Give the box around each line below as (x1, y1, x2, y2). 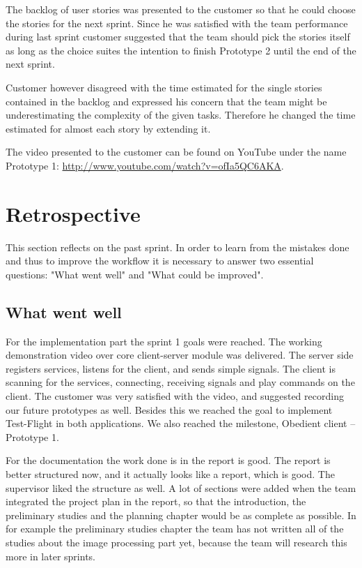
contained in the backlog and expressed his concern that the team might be (6, 94, 327, 108)
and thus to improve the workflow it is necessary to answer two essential (6, 253, 314, 268)
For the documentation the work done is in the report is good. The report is (6, 453, 331, 468)
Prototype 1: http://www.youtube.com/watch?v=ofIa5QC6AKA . (6, 158, 284, 172)
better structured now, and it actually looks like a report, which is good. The (6, 466, 335, 481)
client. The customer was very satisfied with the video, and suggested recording (6, 389, 344, 403)
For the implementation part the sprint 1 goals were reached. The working (6, 334, 322, 348)
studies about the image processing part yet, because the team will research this (6, 535, 347, 549)
